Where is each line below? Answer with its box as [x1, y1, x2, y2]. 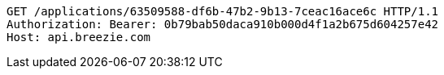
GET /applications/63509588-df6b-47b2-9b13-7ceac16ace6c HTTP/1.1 [7, 5, 439, 18]
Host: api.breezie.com [7, 31, 151, 44]
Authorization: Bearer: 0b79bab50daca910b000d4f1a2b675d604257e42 [7, 18, 439, 31]
